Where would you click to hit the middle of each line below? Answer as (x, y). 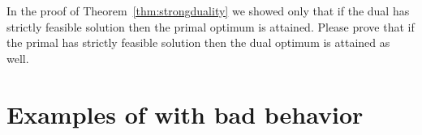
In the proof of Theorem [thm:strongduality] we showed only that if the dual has (208, 11)
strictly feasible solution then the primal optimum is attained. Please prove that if (211, 26)
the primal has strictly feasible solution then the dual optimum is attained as (198, 42)
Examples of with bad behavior (185, 114)
